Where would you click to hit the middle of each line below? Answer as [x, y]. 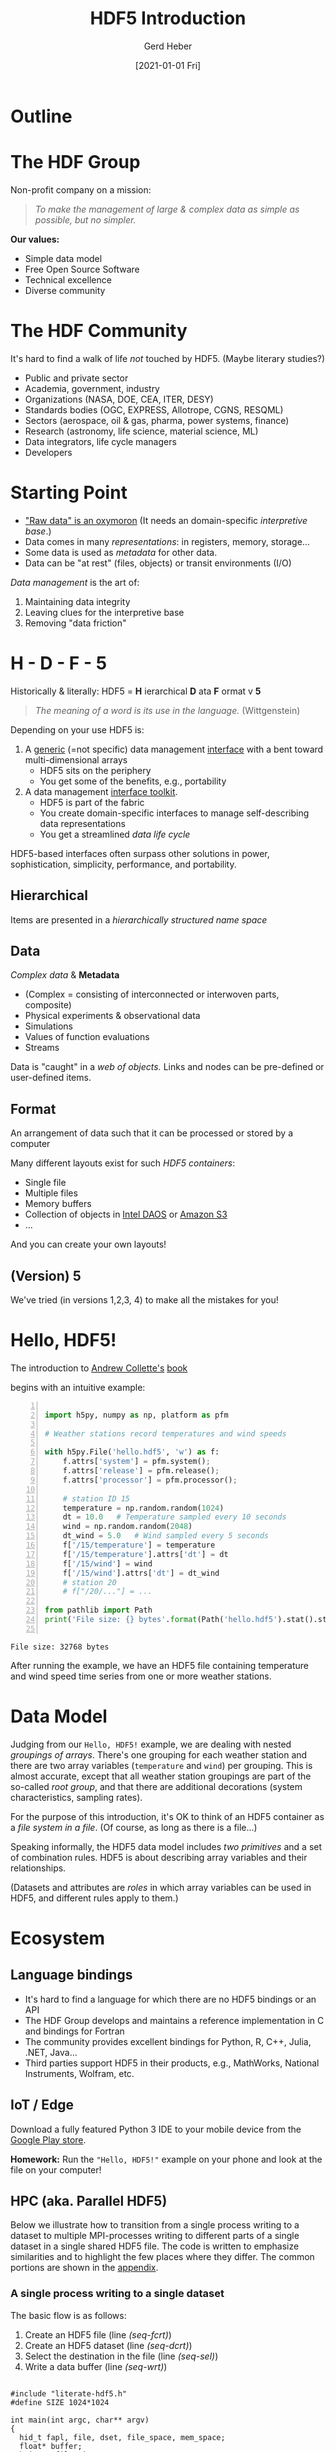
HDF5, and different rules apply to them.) [94, 1898]
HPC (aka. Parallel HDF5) [89, 2200]
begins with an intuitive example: [78, 1387]
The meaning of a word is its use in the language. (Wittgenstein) [167, 710]
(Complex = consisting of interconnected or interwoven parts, [152, 994]
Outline [41, 116]
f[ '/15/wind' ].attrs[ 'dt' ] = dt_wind [141, 1573]
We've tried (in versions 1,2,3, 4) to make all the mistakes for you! [144, 1299]
